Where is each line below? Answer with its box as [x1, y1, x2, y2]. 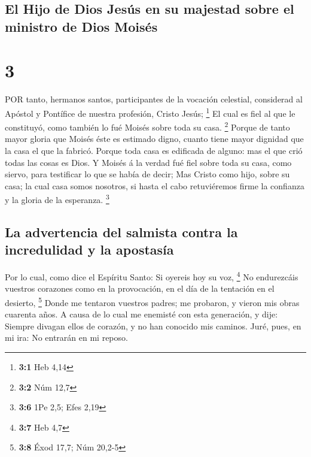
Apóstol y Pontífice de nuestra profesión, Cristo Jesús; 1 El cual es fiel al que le [5, 105, 295, 119]
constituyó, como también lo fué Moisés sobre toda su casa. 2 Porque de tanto [5, 119, 290, 133]
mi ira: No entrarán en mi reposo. [5, 331, 128, 344]
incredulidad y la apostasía [5, 240, 174, 259]
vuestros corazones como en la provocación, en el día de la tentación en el [5, 282, 275, 295]
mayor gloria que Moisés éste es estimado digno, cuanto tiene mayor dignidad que [5, 132, 304, 145]
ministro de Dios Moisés [5, 17, 158, 35]
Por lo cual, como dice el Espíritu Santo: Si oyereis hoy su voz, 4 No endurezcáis [5, 269, 298, 283]
